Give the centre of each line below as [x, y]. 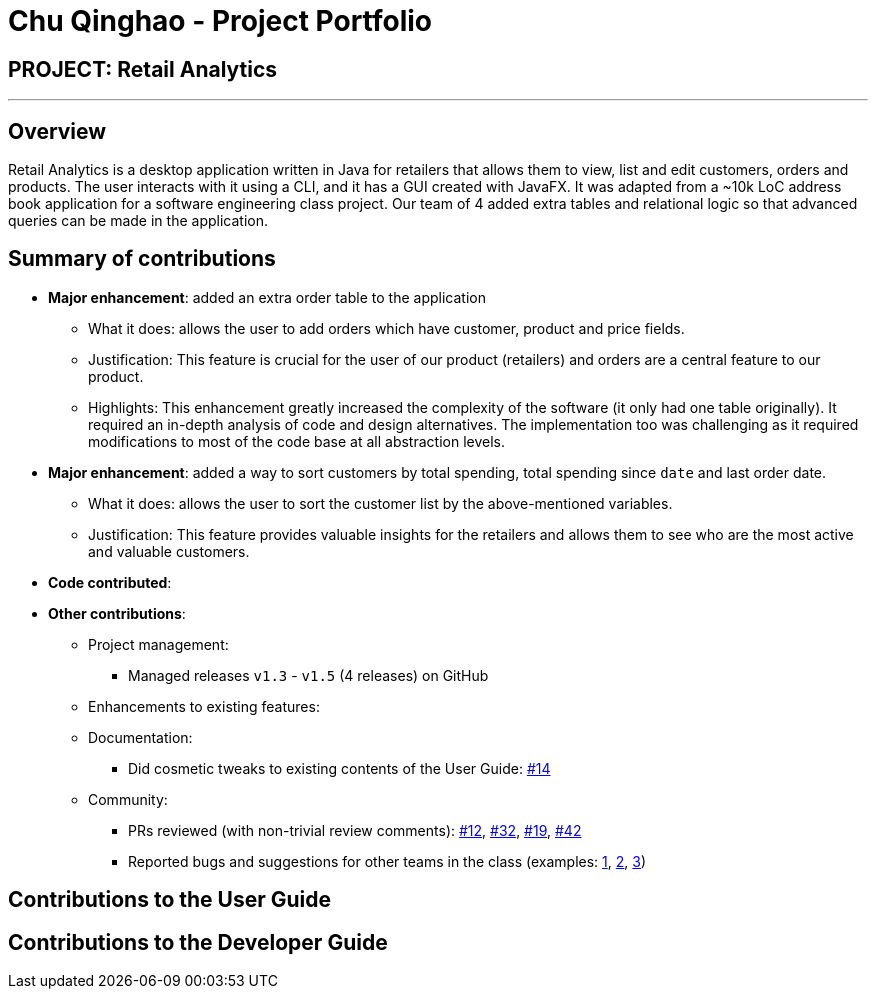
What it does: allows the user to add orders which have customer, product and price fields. [386, 328]
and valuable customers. [169, 551]
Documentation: [140, 737]
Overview [57, 131]
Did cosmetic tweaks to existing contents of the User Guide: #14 [339, 768]
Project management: [158, 644]
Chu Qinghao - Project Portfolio [220, 21]
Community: [128, 799]
